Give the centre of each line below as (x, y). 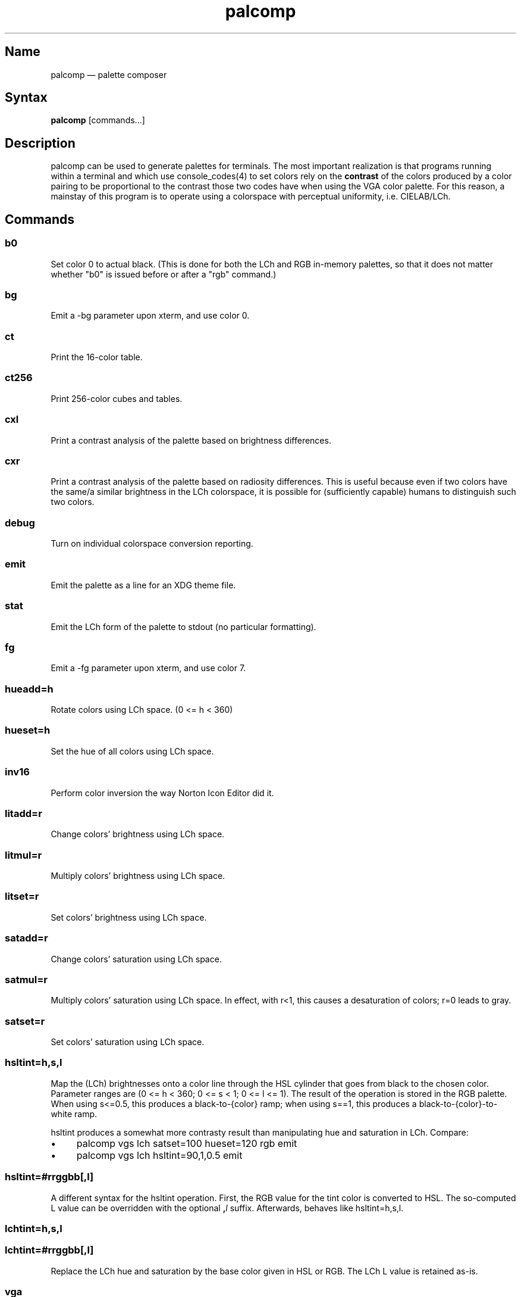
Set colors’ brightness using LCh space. (129, 917)
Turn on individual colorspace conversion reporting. (152, 543)
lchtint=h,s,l (34, 1228)
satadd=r (26, 938)
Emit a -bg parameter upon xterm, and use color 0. (150, 316)
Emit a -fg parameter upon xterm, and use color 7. (148, 668)
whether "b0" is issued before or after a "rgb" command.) (164, 274)
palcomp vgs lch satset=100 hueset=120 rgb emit (187, 1143)
